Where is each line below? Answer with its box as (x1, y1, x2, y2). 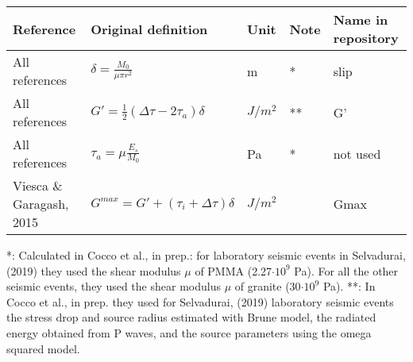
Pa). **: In (322, 278, 376, 295)
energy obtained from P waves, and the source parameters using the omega (6, 324, 372, 341)
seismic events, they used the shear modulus (6, 278, 221, 295)
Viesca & (13, 176, 63, 194)
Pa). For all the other (294, 262, 399, 279)
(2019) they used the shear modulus (6, 262, 181, 279)
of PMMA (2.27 (195, 262, 272, 279)
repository (333, 29, 399, 47)
